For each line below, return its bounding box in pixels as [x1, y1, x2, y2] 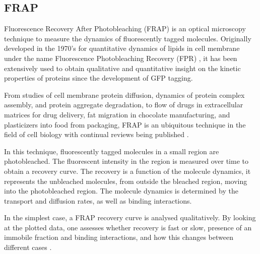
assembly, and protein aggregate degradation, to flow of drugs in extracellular [4, 99, 243, 110]
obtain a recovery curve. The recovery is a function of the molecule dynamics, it [4, 165, 251, 176]
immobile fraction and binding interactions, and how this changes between [4, 232, 233, 242]
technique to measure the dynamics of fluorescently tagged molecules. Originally [4, 33, 251, 43]
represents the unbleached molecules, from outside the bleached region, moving [4, 175, 247, 186]
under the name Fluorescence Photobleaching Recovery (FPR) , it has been [4, 52, 237, 63]
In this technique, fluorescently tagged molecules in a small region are [4, 146, 219, 156]
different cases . [4, 242, 52, 252]
